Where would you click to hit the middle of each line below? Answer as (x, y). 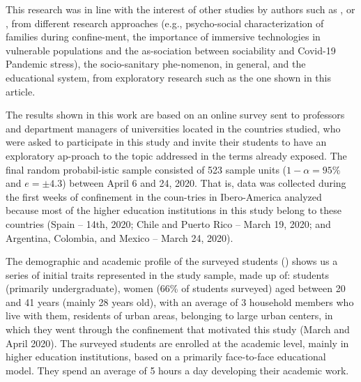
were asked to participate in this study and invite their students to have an (166, 142)
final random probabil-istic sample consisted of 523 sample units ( (146, 169)
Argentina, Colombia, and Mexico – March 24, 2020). (120, 237)
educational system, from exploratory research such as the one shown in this (168, 77)
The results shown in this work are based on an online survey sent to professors (175, 115)
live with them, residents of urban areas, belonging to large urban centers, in (169, 315)
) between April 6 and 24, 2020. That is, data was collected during (204, 183)
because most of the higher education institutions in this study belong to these (174, 210)
